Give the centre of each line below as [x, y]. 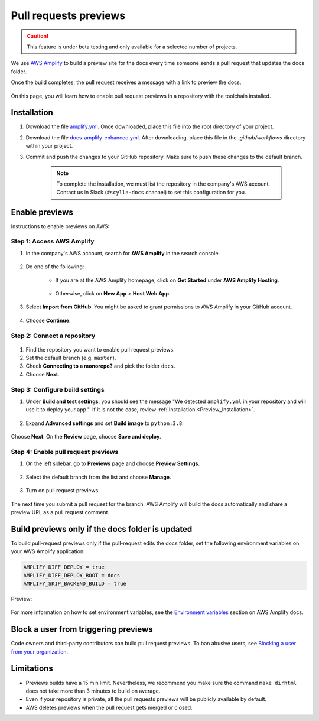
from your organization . [40, 652]
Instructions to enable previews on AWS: [60, 226]
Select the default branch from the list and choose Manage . [98, 477]
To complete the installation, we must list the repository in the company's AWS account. [163, 184]
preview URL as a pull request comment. [60, 512]
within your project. [49, 146]
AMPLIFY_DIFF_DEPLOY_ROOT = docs [72, 575]
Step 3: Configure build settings [58, 389]
